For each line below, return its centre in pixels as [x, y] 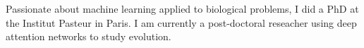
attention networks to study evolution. [89, 36]
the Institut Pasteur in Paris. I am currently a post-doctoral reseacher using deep [181, 22]
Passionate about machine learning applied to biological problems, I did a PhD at [182, 8]
